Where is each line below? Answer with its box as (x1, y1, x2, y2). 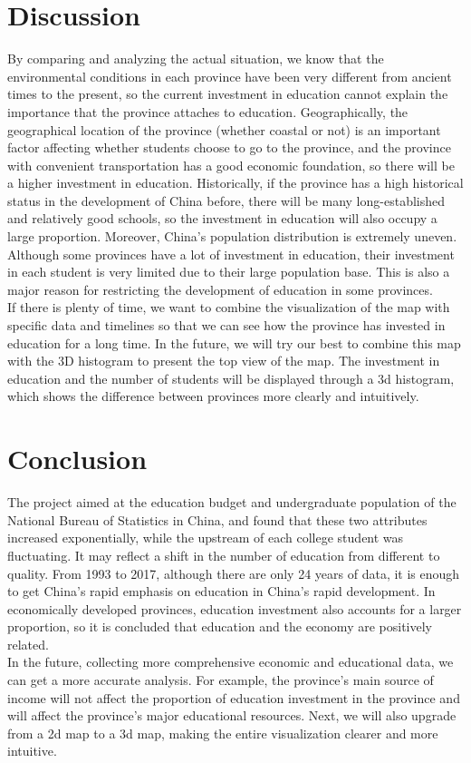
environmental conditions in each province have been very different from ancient (7, 66, 452, 85)
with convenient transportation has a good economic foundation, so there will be (7, 155, 455, 174)
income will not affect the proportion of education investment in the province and (7, 688, 460, 707)
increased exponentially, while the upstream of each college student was (7, 528, 404, 547)
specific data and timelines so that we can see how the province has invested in (7, 316, 446, 335)
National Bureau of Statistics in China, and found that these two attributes (7, 510, 428, 529)
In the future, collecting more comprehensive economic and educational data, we (7, 652, 454, 671)
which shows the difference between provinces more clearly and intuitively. (7, 386, 419, 406)
